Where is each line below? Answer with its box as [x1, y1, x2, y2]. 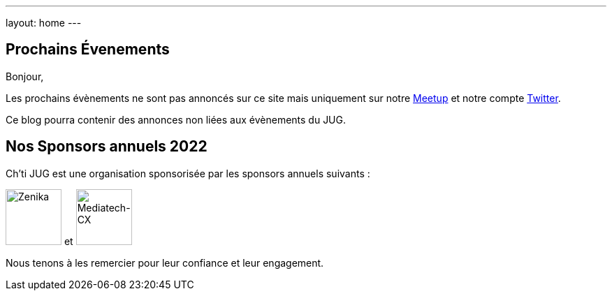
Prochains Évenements [6, 40, 170, 59]
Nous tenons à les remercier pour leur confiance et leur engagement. [6, 256, 324, 269]
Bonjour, [6, 70, 44, 82]
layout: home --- [6, 17, 82, 29]
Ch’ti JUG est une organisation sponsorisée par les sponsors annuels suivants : [6, 167, 370, 179]
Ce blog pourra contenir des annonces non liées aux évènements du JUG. [6, 113, 347, 126]
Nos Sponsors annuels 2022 [6, 138, 207, 156]
